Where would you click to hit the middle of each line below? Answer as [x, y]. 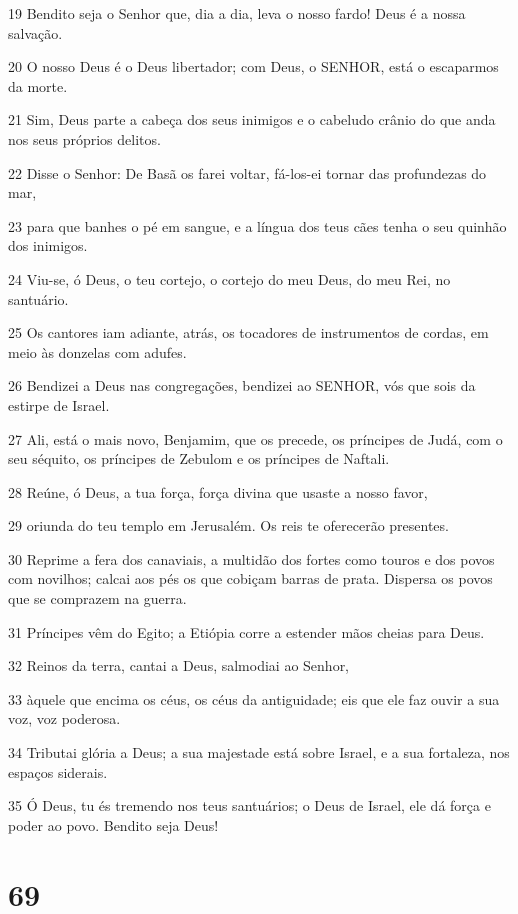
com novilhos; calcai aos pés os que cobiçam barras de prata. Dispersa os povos [250, 578]
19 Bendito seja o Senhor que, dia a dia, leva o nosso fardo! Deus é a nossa [237, 13]
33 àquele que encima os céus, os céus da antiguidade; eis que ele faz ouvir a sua [254, 698]
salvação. [35, 32]
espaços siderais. [58, 771]
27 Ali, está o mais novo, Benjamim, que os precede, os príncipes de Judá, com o [255, 438]
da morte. [38, 85]
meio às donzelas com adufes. [97, 351]
